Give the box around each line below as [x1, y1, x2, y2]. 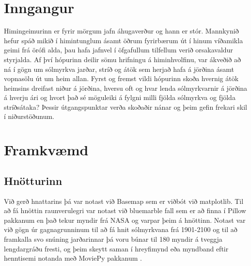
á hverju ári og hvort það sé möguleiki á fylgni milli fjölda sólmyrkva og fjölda [4, 92, 235, 102]
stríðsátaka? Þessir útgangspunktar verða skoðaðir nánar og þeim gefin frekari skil [4, 101, 247, 112]
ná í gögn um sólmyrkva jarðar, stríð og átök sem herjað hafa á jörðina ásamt [4, 64, 234, 74]
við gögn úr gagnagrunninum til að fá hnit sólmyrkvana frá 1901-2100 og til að [4, 224, 237, 234]
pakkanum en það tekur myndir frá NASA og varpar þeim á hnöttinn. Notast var [4, 215, 246, 225]
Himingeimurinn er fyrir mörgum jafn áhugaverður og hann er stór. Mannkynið [4, 26, 239, 36]
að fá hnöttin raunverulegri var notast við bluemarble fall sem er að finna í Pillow [4, 205, 246, 216]
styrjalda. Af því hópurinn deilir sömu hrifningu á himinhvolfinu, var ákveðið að [4, 54, 241, 64]
